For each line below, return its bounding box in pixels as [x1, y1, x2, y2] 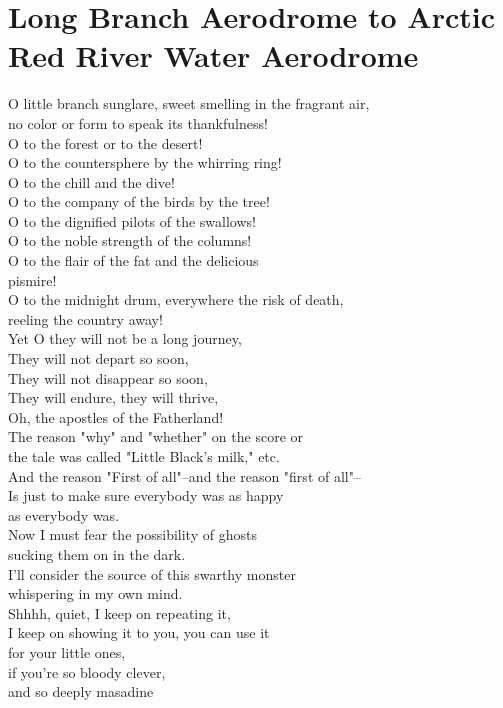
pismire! [8, 269, 57, 290]
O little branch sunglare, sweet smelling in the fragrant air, [8, 93, 370, 114]
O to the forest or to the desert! [8, 132, 203, 153]
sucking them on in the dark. [8, 543, 186, 564]
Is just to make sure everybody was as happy [8, 485, 284, 506]
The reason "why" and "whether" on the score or [8, 426, 304, 447]
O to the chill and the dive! [8, 171, 175, 192]
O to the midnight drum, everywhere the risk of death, [8, 289, 344, 310]
